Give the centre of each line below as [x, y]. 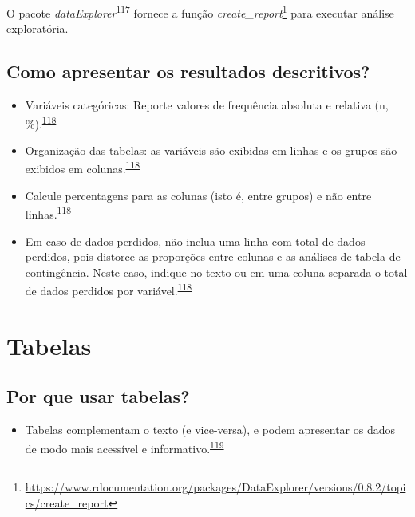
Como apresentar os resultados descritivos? [188, 71]
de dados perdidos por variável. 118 [109, 290]
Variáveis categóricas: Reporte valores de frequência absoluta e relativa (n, [207, 105]
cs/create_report [67, 502]
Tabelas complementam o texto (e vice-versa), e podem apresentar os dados [210, 430]
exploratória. [38, 28]
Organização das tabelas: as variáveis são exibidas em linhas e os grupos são [211, 150]
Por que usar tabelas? [98, 396]
